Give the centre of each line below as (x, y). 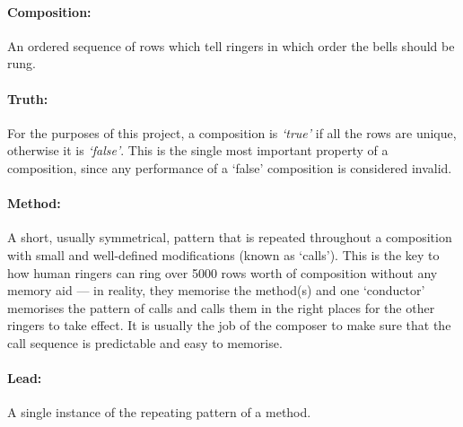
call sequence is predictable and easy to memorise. (145, 342)
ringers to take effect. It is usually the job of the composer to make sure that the (229, 325)
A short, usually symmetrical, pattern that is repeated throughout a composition (230, 237)
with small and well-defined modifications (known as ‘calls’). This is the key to (223, 254)
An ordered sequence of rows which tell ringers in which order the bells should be (231, 45)
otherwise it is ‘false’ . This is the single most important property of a (198, 150)
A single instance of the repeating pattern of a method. (159, 412)
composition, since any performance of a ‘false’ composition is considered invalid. (230, 167)
